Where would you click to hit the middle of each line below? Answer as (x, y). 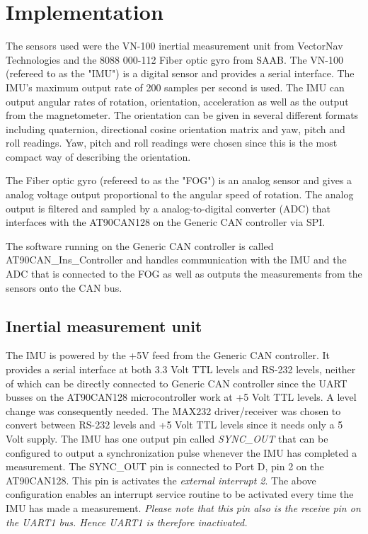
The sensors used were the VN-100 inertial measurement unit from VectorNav (174, 46)
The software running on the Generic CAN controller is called (140, 245)
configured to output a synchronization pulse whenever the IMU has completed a (182, 452)
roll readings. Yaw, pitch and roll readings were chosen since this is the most (172, 143)
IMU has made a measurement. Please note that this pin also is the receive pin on (183, 507)
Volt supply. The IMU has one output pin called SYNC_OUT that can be (167, 438)
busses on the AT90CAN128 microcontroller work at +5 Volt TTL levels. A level (181, 397)
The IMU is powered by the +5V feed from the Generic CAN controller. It (168, 355)
